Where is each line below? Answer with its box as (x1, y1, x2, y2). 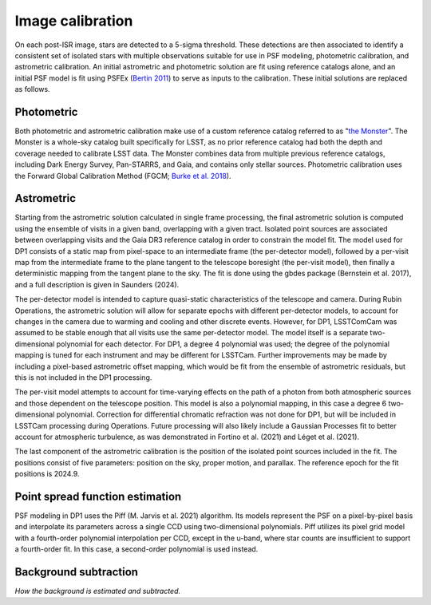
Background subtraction (14, 565, 139, 579)
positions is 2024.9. (14, 469, 80, 479)
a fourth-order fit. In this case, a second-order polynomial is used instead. (14, 544, 259, 554)
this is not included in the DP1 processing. (14, 372, 152, 382)
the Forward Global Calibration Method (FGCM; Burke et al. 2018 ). (14, 171, 231, 180)
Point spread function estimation (14, 489, 182, 503)
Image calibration (14, 12, 133, 30)
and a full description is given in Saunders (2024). (14, 279, 180, 289)
